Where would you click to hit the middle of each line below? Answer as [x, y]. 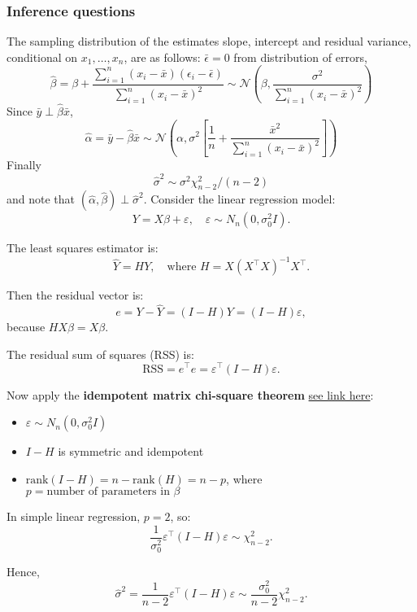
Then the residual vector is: [75, 295]
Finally [24, 165]
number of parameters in [108, 492]
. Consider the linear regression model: [239, 199]
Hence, [23, 572]
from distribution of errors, [300, 57]
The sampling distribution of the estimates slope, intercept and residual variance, [209, 41]
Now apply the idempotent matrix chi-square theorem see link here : [190, 394]
